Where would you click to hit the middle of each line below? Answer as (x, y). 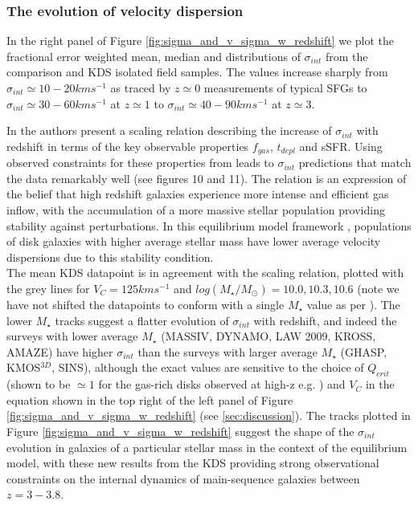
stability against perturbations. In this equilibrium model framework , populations (209, 225)
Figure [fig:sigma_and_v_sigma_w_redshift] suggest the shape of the (180, 431)
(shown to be (39, 384)
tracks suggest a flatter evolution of (142, 320)
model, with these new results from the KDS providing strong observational (193, 463)
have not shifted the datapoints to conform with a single (145, 304)
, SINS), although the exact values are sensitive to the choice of (208, 367)
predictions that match (355, 163)
